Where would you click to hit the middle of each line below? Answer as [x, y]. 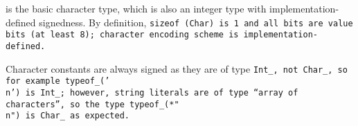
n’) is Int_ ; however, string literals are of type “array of [152, 92]
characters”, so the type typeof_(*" [92, 104]
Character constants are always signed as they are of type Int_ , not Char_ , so [177, 68]
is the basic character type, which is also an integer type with [136, 8]
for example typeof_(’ [58, 81]
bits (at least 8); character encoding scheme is [122, 35]
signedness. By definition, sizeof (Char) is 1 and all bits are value [196, 22]
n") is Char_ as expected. [68, 116]
